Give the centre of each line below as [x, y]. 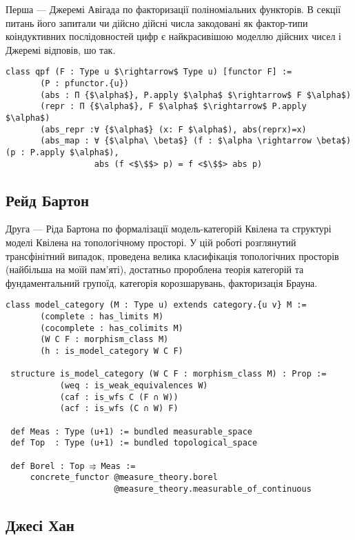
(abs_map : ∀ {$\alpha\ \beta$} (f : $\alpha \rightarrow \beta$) [196, 141]
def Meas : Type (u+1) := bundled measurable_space [131, 431]
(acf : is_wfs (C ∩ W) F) [119, 409]
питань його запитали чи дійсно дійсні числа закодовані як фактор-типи [157, 22]
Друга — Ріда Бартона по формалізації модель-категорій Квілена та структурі [169, 229]
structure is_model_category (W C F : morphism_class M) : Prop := [169, 374]
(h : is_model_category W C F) [112, 351]
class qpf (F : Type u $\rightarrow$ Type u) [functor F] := [149, 72]
